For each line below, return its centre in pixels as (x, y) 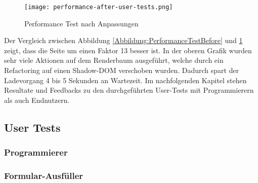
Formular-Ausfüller (44, 175)
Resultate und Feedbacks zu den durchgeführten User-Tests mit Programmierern (129, 90)
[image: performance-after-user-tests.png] (99, 7)
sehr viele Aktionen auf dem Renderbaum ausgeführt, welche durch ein (114, 60)
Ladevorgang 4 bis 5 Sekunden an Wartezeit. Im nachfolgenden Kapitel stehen (125, 80)
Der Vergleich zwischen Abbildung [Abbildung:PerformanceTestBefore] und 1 (123, 40)
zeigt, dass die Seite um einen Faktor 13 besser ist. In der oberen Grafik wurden (128, 50)
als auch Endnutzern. (37, 100)
